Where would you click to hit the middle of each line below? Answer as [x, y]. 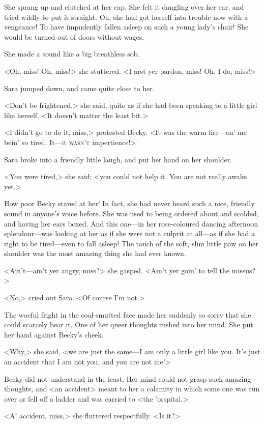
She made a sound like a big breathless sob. [72, 54]
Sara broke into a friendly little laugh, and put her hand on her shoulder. [118, 159]
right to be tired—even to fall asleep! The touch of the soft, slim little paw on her [131, 243]
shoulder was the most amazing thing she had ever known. [95, 253]
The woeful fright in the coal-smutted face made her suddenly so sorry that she [128, 314]
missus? [244, 270]
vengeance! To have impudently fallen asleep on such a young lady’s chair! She [126, 27]
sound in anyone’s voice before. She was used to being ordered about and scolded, [131, 213]
